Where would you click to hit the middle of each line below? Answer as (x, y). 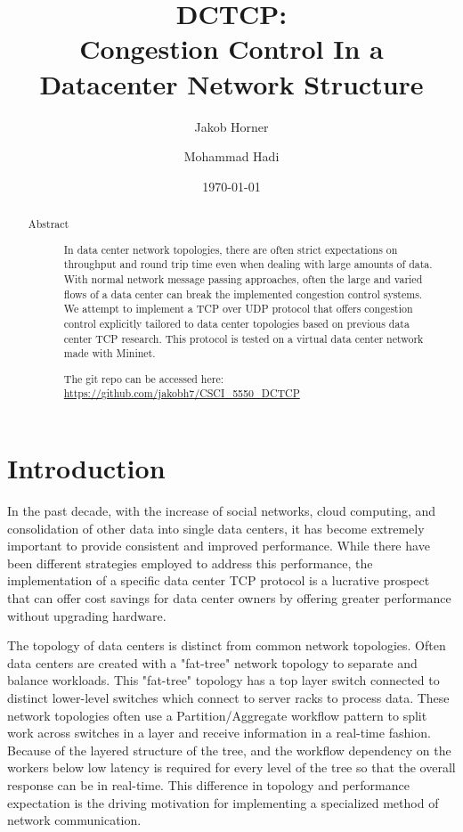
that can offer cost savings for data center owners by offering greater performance (229, 597)
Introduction (86, 468)
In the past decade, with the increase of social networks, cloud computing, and (222, 511)
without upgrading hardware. (87, 615)
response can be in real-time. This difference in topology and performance (208, 784)
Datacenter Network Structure (231, 83)
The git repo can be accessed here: (143, 378)
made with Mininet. (110, 353)
